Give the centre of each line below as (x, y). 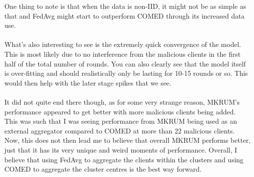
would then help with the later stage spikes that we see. (88, 82)
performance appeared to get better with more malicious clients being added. (120, 111)
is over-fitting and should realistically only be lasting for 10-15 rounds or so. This (126, 73)
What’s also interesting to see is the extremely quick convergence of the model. (123, 44)
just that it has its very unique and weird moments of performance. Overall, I (121, 149)
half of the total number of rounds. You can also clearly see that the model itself (125, 63)
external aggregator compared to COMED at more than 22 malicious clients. (120, 130)
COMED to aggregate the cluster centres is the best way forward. (103, 169)
